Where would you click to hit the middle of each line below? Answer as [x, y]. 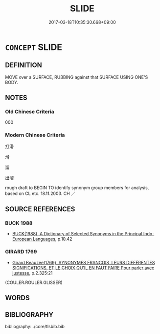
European [22, 239]
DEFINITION [24, 65]
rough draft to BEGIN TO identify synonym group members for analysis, [77, 188]
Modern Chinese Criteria [35, 135]
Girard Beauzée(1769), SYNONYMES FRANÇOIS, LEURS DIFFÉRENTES [83, 262]
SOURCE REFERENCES [40, 209]
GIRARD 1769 [21, 252]
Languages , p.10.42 [52, 239]
